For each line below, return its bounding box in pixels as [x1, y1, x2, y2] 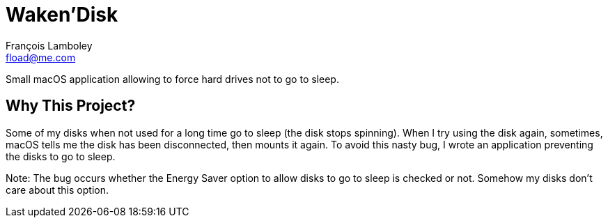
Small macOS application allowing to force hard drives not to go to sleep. [6, 72, 339, 85]
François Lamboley [6, 39, 93, 52]
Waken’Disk [6, 3, 118, 26]
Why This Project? [6, 97, 136, 115]
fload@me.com [6, 51, 76, 63]
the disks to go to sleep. [6, 150, 116, 162]
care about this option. [6, 183, 109, 196]
